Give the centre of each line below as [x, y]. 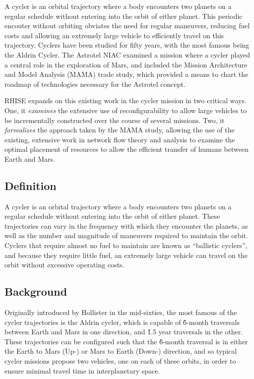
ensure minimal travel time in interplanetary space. [82, 370]
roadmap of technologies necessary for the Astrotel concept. [95, 84]
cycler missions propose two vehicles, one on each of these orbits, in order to [120, 361]
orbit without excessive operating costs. [64, 265]
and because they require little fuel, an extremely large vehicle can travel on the [126, 255]
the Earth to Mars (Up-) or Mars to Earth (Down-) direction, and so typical [121, 351]
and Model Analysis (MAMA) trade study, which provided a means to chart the [127, 74]
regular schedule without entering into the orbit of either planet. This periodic [124, 16]
